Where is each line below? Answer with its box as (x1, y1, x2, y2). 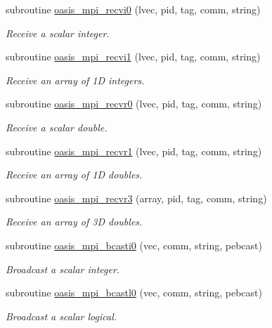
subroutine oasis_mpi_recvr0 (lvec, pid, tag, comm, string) (6, 96, 262, 111)
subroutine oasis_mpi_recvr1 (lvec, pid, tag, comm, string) (6, 143, 262, 158)
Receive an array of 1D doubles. (6, 167, 143, 182)
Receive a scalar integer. (6, 25, 110, 40)
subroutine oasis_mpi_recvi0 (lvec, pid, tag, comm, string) (6, 2, 261, 16)
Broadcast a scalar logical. (6, 308, 117, 323)
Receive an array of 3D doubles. (6, 214, 143, 229)
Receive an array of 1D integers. (6, 72, 145, 87)
